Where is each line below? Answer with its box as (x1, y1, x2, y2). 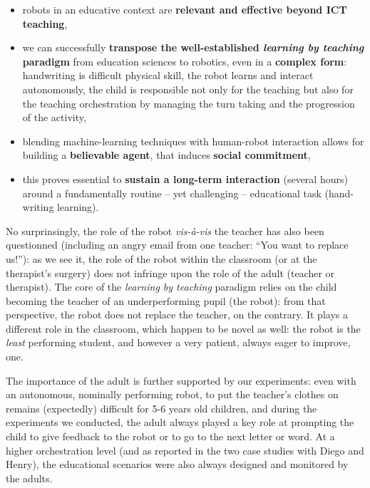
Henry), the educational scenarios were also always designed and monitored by (6, 457, 349, 472)
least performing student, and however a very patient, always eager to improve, (6, 335, 351, 350)
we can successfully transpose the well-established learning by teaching (22, 40, 364, 55)
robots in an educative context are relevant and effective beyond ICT (22, 2, 347, 16)
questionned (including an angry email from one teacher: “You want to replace (6, 237, 349, 252)
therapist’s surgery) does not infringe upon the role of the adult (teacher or (6, 265, 335, 280)
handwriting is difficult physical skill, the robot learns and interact (22, 68, 314, 83)
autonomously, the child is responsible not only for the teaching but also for (22, 81, 354, 96)
